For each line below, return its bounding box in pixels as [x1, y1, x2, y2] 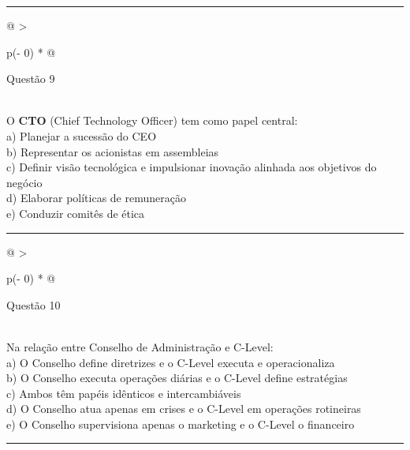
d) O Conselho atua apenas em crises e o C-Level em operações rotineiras [6, 400, 361, 417]
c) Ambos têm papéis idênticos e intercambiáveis [6, 384, 241, 401]
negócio [6, 174, 43, 190]
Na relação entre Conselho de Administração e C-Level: [6, 338, 274, 354]
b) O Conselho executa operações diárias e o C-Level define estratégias [6, 369, 348, 386]
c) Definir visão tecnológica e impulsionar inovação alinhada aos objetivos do [6, 159, 377, 175]
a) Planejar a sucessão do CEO [6, 127, 157, 144]
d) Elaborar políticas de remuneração [6, 189, 186, 206]
